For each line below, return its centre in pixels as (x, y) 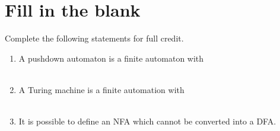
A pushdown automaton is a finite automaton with (111, 58)
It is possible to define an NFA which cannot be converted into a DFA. (147, 121)
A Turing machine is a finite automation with (101, 89)
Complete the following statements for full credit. (94, 38)
